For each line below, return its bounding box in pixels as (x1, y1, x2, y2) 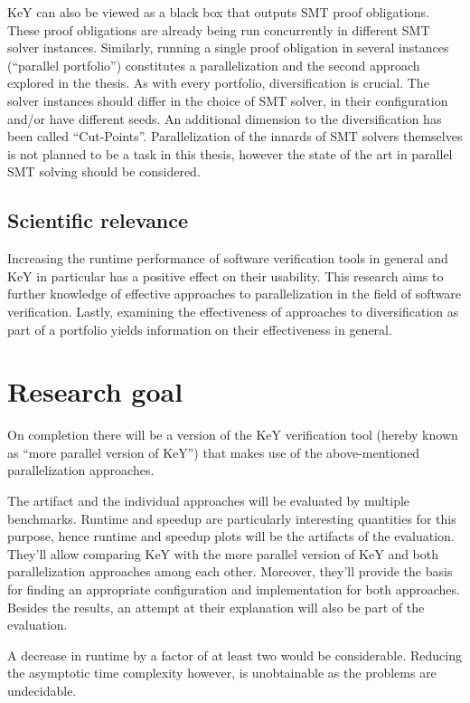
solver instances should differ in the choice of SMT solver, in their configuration (7, 90, 448, 109)
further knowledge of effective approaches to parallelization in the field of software (7, 284, 462, 303)
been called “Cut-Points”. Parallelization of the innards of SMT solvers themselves (7, 127, 463, 146)
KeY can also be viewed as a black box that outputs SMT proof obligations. (7, 3, 430, 21)
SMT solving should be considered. (7, 162, 201, 181)
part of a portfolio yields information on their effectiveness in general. (7, 319, 392, 338)
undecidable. (7, 680, 77, 699)
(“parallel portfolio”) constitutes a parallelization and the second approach (7, 55, 420, 74)
